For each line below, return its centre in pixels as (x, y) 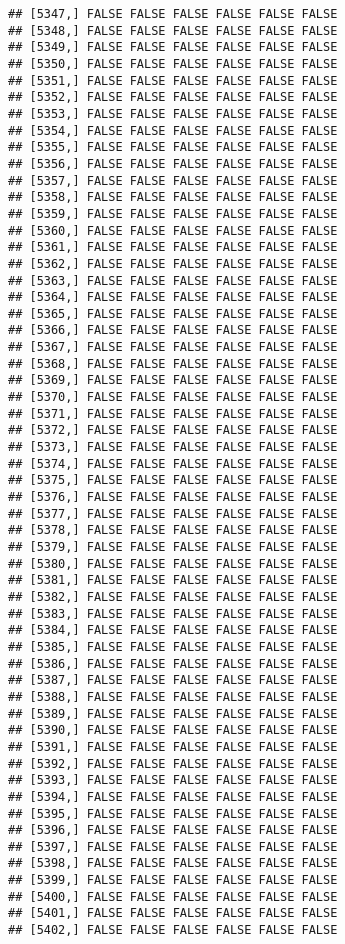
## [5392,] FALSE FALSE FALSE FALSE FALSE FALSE (173, 763)
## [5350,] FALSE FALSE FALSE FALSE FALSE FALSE (173, 63)
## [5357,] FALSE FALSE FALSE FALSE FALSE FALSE (173, 180)
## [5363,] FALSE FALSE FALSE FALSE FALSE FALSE (173, 280)
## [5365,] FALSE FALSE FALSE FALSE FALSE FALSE (173, 313)
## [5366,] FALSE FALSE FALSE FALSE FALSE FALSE (173, 330)
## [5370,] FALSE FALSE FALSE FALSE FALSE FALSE (173, 397)
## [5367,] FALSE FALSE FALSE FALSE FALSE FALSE (173, 347)
